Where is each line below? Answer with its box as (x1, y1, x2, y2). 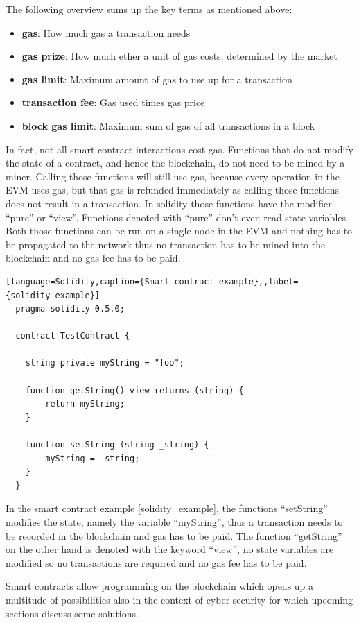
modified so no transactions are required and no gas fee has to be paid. (6, 555, 307, 570)
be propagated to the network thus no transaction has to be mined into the (6, 237, 326, 251)
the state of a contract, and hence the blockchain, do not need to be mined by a (6, 155, 345, 170)
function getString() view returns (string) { (25, 385, 244, 395)
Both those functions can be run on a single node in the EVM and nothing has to (6, 223, 353, 238)
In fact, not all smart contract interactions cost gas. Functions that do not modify (6, 142, 353, 156)
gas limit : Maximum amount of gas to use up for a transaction (21, 71, 292, 86)
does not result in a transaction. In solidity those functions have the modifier (6, 196, 332, 210)
